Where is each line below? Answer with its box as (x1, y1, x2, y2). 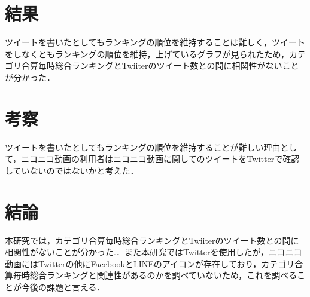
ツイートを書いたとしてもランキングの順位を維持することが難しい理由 (5, 140, 281, 153)
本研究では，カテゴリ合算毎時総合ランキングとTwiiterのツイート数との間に (5, 234, 299, 246)
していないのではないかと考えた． (5, 164, 139, 176)
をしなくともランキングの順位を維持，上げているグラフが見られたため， (5, 47, 289, 60)
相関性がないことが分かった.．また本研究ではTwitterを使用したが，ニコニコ (5, 246, 302, 258)
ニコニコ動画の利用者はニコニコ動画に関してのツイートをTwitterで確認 (21, 152, 300, 165)
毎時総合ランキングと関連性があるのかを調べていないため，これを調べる (13, 269, 297, 281)
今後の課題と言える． (21, 280, 105, 293)
